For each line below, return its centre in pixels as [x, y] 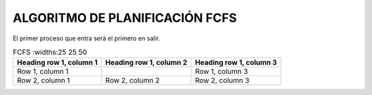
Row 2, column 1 [43, 81]
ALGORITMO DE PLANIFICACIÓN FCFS [125, 18]
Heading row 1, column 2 [146, 63]
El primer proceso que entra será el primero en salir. [86, 38]
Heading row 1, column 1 [57, 63]
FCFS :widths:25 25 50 [50, 53]
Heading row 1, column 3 [236, 63]
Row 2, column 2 [132, 81]
